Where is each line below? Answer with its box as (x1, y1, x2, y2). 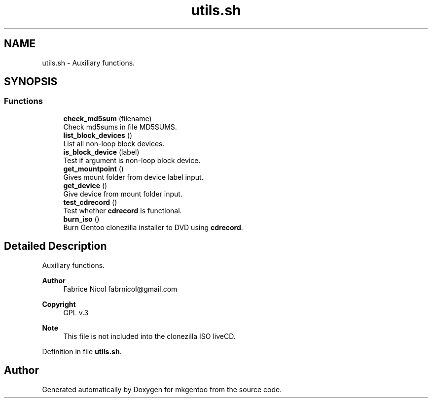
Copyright (42, 300, 76, 308)
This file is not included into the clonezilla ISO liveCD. (63, 332, 236, 340)
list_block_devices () (63, 131, 132, 139)
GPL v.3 (63, 308, 89, 317)
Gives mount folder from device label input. (63, 172, 204, 181)
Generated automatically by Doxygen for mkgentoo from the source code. (42, 385, 282, 394)
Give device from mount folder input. (63, 189, 182, 198)
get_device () (63, 181, 108, 190)
